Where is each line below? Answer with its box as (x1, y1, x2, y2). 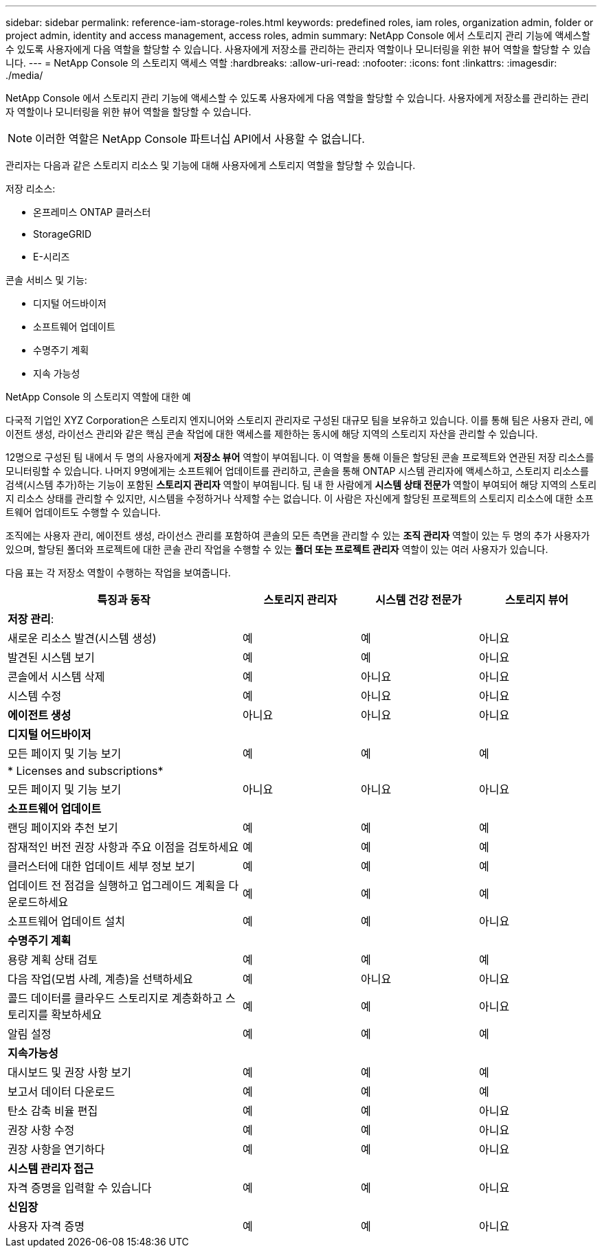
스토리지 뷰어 (504, 593, 569, 607)
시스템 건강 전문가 (375, 593, 462, 607)
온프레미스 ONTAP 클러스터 (33, 206, 151, 218)
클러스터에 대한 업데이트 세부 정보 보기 (8, 859, 195, 873)
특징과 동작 (97, 593, 150, 607)
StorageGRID (33, 228, 92, 240)
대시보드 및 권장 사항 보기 (8, 1065, 131, 1079)
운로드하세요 (8, 895, 69, 909)
